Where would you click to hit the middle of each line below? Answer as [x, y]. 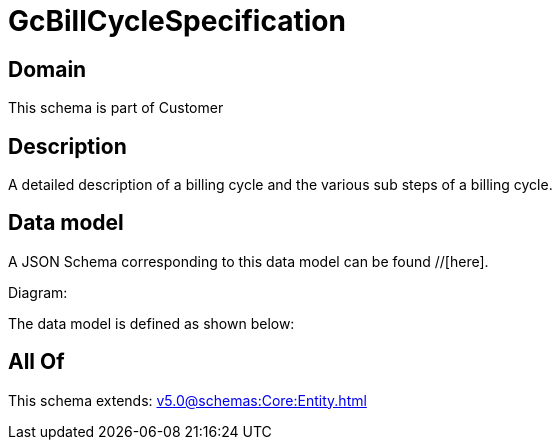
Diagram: [38, 292]
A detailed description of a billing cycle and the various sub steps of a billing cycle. [280, 185]
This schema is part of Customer [116, 108]
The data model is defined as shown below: [151, 323]
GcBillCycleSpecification [177, 21]
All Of [36, 362]
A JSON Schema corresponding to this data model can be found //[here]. [248, 261]
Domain [47, 69]
